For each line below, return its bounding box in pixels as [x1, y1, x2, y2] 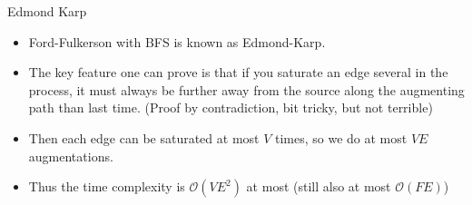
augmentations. [28, 146, 113, 165]
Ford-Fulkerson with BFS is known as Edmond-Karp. [28, 32, 326, 51]
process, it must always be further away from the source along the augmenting [28, 80, 465, 99]
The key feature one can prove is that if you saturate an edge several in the [28, 63, 448, 82]
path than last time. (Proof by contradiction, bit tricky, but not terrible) [28, 98, 433, 117]
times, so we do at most [275, 128, 408, 147]
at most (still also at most [246, 177, 391, 196]
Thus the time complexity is [28, 177, 185, 196]
